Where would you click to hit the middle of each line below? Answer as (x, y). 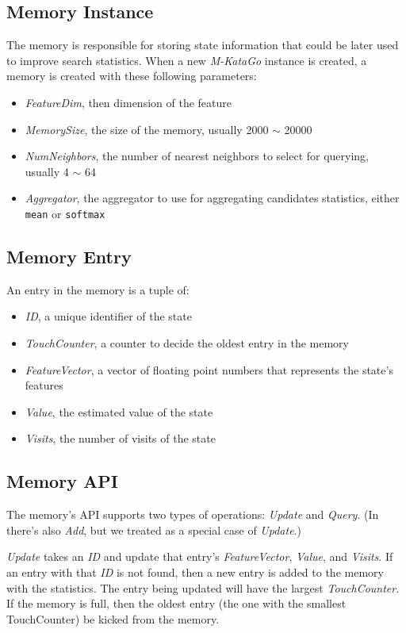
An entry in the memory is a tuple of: (98, 289)
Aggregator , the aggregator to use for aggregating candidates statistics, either (212, 198)
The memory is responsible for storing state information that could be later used (203, 45)
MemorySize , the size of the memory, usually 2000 (147, 129)
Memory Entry (69, 256)
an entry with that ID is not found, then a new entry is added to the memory (195, 572)
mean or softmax (65, 213)
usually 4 (47, 171)
